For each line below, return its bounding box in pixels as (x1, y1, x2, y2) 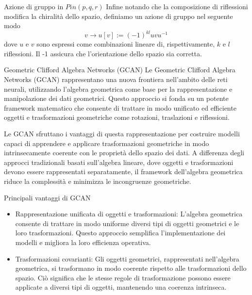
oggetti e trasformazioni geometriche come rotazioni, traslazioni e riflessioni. (4, 112, 230, 122)
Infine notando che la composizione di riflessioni (106, 1, 248, 11)
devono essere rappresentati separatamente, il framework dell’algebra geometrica (4, 166, 243, 177)
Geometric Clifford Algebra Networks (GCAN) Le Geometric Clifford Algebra (4, 65, 235, 75)
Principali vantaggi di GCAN (4, 192, 91, 202)
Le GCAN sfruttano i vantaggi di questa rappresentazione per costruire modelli (4, 129, 240, 139)
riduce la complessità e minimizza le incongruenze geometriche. (4, 176, 191, 186)
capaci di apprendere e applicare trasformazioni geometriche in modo (4, 138, 209, 148)
